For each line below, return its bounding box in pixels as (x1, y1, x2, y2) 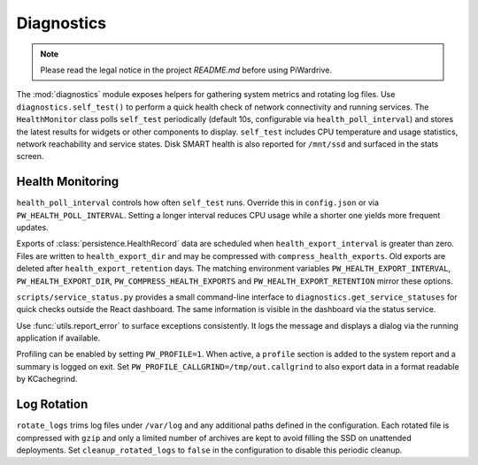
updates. (16, 222, 49, 232)
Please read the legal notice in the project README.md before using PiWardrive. (40, 65, 332, 75)
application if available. (16, 332, 101, 344)
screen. (16, 151, 44, 162)
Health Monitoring (16, 174, 119, 189)
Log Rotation (16, 397, 89, 412)
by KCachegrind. (16, 374, 78, 385)
